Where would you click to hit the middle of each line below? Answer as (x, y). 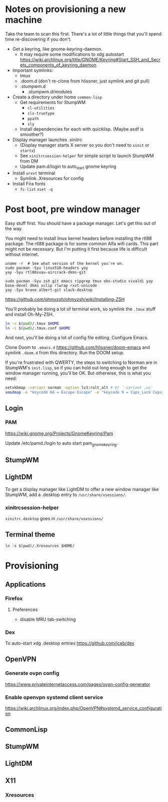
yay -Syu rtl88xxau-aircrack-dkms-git (45, 272)
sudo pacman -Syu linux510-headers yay (47, 268)
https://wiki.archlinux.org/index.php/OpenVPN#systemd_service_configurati (83, 708)
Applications (25, 584)
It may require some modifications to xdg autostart (72, 54)
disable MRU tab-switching (48, 619)
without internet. (22, 254)
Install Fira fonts (29, 183)
